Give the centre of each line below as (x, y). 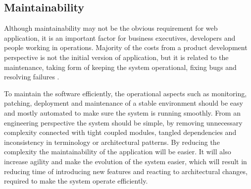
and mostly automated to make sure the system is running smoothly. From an (122, 112)
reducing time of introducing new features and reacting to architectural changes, (126, 171)
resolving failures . (32, 77)
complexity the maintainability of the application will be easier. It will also (118, 152)
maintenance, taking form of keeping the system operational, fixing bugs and (120, 67)
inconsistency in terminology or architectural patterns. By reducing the (112, 142)
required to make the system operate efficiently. (76, 181)
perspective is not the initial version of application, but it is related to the (116, 57)
